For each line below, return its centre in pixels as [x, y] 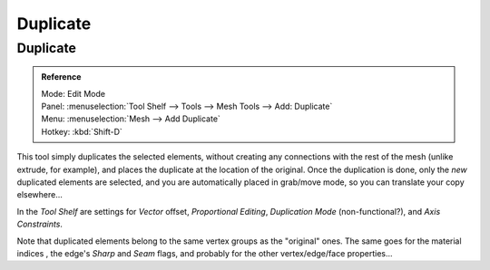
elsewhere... [40, 195]
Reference [61, 77]
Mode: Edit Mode [73, 93]
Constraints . [40, 224]
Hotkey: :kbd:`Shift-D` [82, 131]
